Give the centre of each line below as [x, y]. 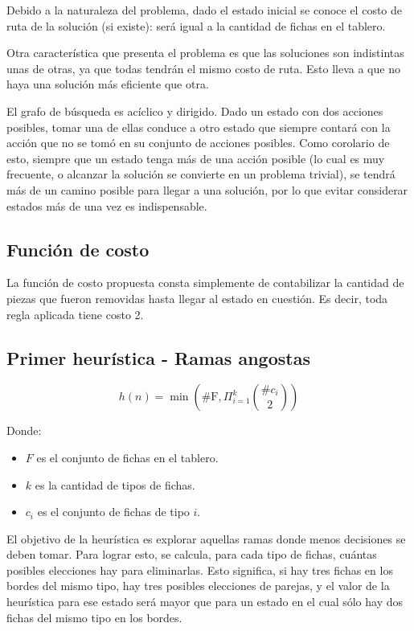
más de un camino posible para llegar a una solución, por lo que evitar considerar [207, 189]
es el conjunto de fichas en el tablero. [127, 457]
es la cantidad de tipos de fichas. [115, 484]
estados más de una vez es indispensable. [107, 205]
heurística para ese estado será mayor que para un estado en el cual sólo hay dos [205, 602]
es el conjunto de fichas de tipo [113, 512]
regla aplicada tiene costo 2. [75, 314]
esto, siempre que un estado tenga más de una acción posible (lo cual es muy [196, 158]
